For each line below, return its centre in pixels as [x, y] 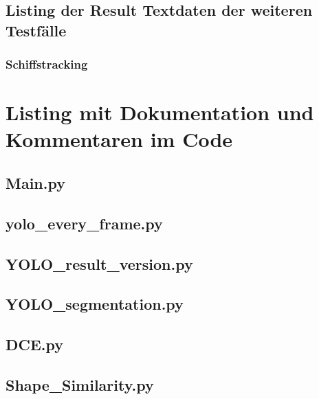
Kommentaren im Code [119, 139]
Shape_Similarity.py [80, 384]
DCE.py [35, 344]
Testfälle [36, 30]
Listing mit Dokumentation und [160, 112]
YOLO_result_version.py [99, 263]
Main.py [35, 182]
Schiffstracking [47, 64]
